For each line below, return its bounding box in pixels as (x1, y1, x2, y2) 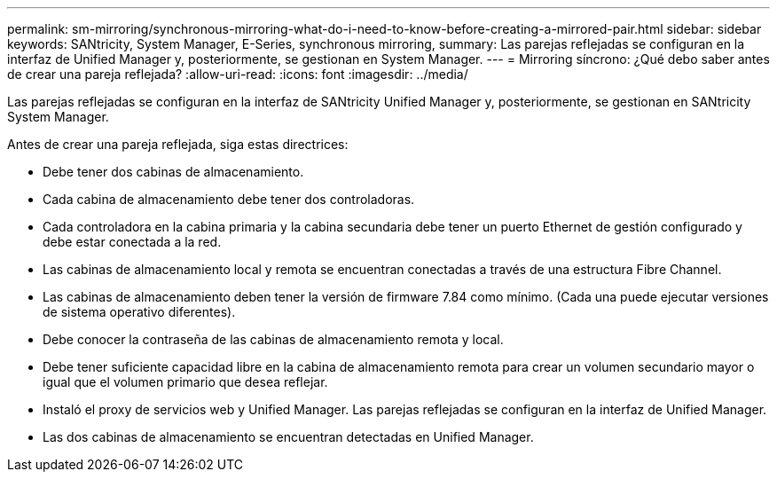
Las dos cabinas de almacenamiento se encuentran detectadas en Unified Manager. (43, 429, 534, 444)
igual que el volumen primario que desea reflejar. (43, 374, 328, 389)
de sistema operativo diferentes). (43, 304, 236, 319)
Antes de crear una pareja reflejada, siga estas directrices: (7, 137, 349, 152)
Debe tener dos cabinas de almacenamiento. (43, 164, 304, 179)
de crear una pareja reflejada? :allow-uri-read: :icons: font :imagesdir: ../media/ (7, 67, 468, 82)
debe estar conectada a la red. (43, 234, 222, 249)
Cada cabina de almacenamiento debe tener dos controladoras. (43, 192, 415, 207)
